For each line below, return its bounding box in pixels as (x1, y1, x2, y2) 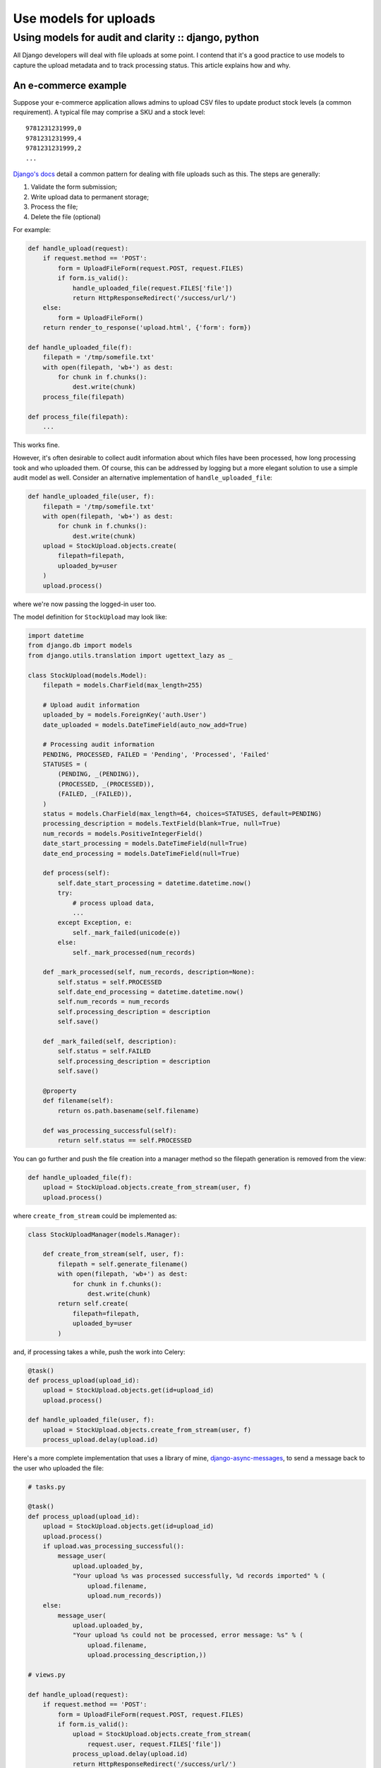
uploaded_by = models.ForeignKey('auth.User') (42, 711, 207, 719)
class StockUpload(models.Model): (28, 671, 147, 679)
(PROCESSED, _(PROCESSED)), (57, 780, 155, 788)
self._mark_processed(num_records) (72, 948, 195, 956)
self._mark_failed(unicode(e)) (72, 929, 181, 936)
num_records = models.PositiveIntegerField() (42, 830, 203, 837)
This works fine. (13, 441, 60, 449)
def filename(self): (42, 1097, 114, 1105)
